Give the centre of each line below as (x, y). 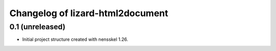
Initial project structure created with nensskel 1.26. (75, 39)
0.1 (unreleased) (38, 27)
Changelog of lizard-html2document (89, 13)
